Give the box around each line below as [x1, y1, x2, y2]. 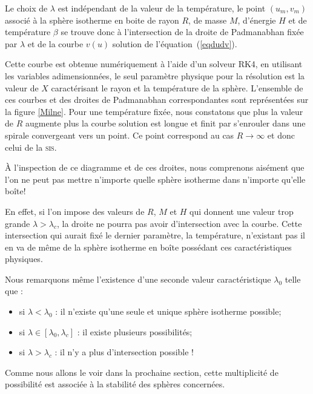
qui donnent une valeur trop [189, 205, 294, 217]
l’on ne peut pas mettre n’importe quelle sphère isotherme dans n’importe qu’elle [5, 172, 306, 185]
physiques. [5, 252, 43, 265]
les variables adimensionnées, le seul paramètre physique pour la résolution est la [5, 69, 305, 82]
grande [5, 217, 30, 229]
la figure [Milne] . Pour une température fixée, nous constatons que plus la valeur [5, 105, 303, 117]
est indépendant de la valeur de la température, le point [58, 2, 266, 14]
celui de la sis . [5, 140, 57, 153]
